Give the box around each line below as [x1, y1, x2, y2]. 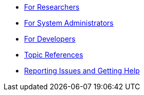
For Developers [24, 34, 76, 43]
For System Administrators [24, 18, 114, 27]
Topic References [24, 50, 84, 59]
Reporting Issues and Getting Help [24, 66, 140, 75]
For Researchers [24, 3, 79, 11]
